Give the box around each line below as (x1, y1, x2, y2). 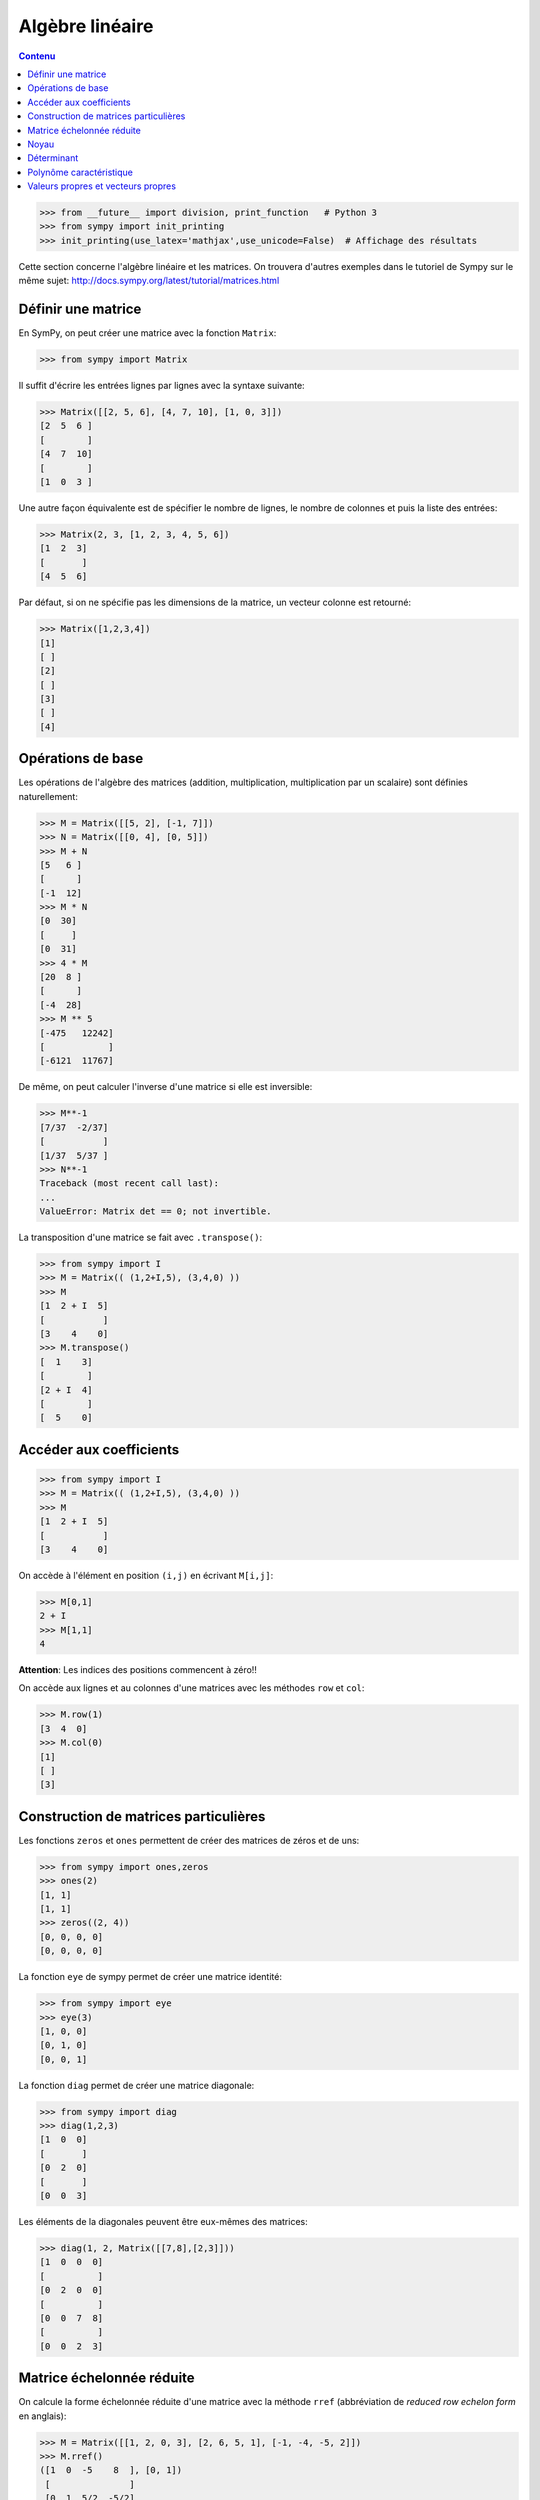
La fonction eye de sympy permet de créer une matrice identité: (18, 1971, 282, 1983)
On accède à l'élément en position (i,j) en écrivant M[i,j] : (18, 1569, 274, 1581)
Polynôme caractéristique (27, 166, 134, 178)
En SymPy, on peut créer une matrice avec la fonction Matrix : (18, 327, 277, 339)
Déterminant (27, 152, 79, 164)
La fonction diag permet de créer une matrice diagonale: (18, 2079, 255, 2091)
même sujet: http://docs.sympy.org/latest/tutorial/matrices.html (18, 275, 280, 287)
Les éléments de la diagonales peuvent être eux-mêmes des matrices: (18, 2216, 309, 2227)
